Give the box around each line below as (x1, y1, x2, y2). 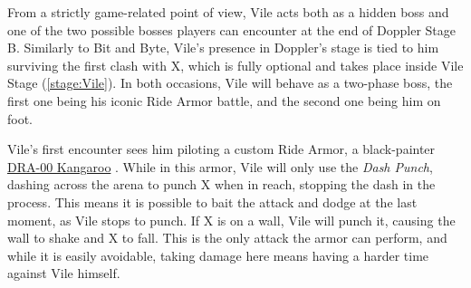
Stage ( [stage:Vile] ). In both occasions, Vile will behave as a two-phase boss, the (7, 73, 453, 92)
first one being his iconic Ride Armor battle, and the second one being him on (7, 91, 441, 110)
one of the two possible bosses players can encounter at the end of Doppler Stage (7, 20, 457, 39)
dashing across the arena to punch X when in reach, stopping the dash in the (7, 175, 436, 194)
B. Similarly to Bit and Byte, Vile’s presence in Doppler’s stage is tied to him (7, 38, 439, 57)
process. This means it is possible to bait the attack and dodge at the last (7, 192, 418, 211)
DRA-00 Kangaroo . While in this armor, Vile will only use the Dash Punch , (7, 157, 433, 176)
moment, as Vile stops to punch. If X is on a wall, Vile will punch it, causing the (7, 210, 456, 229)
